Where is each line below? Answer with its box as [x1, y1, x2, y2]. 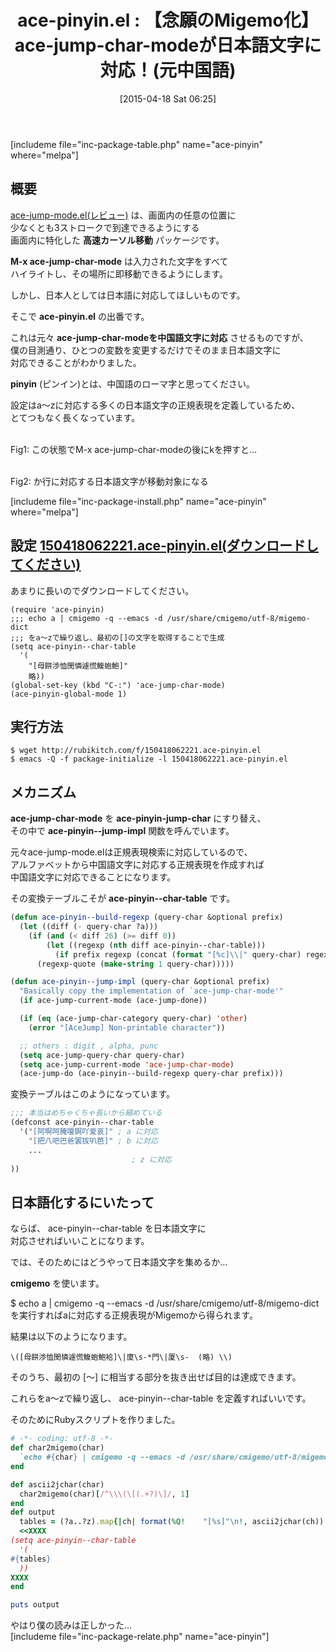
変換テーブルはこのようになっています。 [10, 1088, 176, 1100]
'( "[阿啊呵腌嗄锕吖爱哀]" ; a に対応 [19, 1127, 158, 1137]
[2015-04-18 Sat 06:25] [119, 92, 217, 105]
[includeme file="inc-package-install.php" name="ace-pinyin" [10, 495, 267, 507]
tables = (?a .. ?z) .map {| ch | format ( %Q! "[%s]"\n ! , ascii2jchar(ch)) [19, 1517, 325, 1527]
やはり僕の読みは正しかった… [10, 1619, 133, 1631]
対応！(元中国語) [99, 59, 237, 82]
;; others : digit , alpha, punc [19, 1041, 159, 1051]
